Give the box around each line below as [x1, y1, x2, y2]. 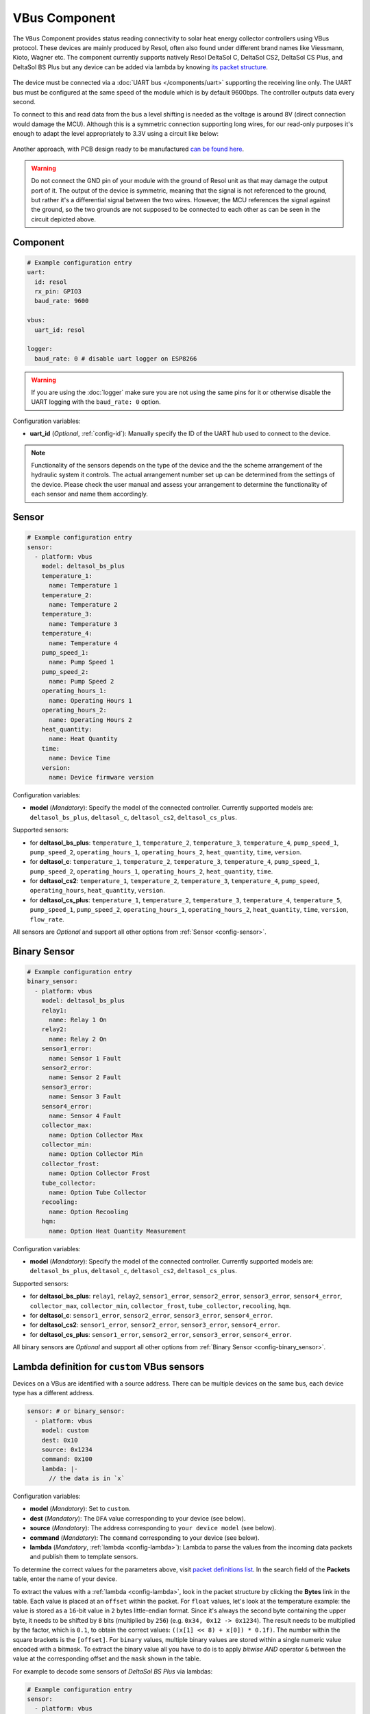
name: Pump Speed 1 [49, 658, 114, 666]
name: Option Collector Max [49, 1131, 143, 1139]
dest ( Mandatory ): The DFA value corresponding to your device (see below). [29, 1514, 246, 1522]
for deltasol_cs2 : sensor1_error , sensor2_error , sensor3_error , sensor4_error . [29, 1320, 280, 1329]
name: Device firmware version [49, 773, 154, 781]
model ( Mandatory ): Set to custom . [29, 1505, 131, 1513]
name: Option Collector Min [49, 1150, 143, 1158]
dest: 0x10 [41, 1436, 78, 1444]
